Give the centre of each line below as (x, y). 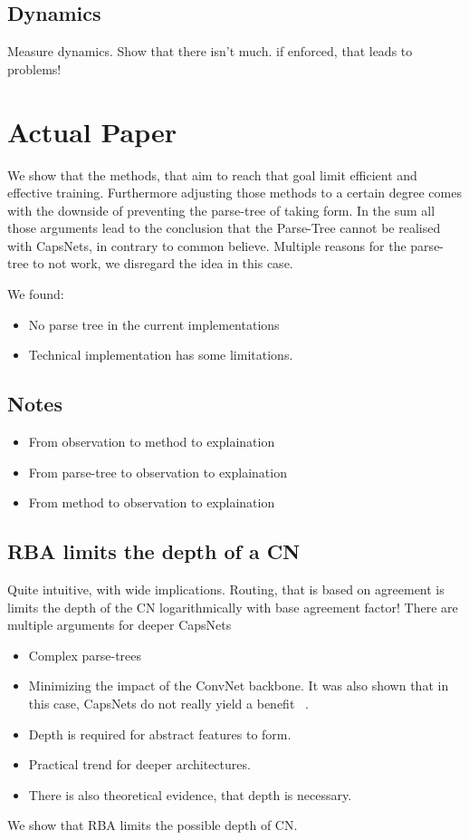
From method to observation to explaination (152, 502)
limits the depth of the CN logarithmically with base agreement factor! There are (233, 607)
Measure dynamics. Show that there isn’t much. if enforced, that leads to (210, 51)
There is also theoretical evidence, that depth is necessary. (190, 794)
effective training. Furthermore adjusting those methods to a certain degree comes (234, 193)
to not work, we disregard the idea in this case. (163, 263)
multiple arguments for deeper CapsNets (120, 625)
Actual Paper (92, 131)
